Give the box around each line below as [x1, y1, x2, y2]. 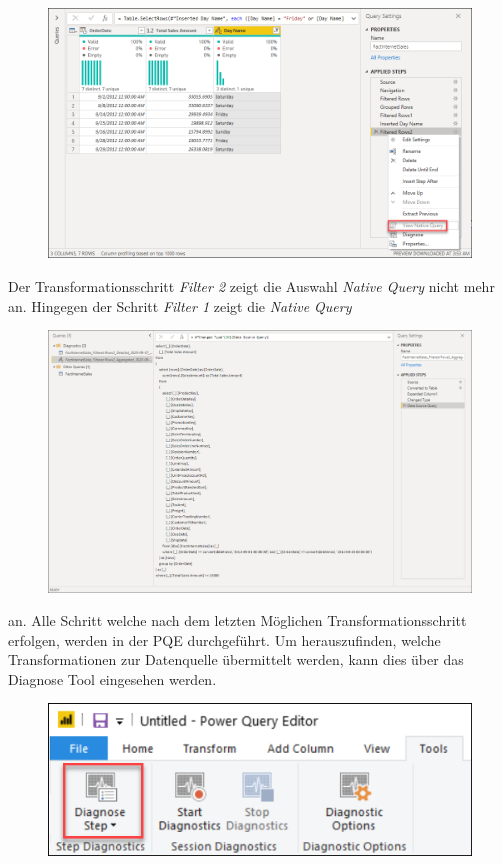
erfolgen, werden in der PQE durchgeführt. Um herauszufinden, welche [8, 629, 441, 650]
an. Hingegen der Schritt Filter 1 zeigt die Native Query [8, 295, 352, 316]
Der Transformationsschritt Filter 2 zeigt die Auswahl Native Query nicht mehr [8, 275, 495, 296]
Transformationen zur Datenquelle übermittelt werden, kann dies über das [8, 649, 464, 670]
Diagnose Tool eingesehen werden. [8, 668, 217, 689]
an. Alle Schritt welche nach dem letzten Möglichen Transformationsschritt [8, 610, 467, 631]
